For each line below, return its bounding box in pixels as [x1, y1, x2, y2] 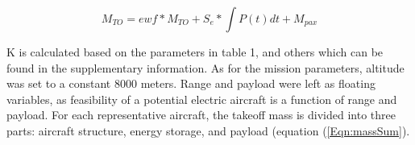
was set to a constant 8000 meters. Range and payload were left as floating [6, 75, 376, 92]
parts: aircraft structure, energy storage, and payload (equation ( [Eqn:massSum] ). [6, 122, 410, 139]
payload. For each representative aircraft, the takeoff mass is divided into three [6, 106, 396, 123]
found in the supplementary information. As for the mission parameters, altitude [6, 59, 405, 76]
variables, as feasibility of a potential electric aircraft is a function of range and [6, 90, 397, 107]
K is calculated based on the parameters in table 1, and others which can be [6, 43, 384, 60]
